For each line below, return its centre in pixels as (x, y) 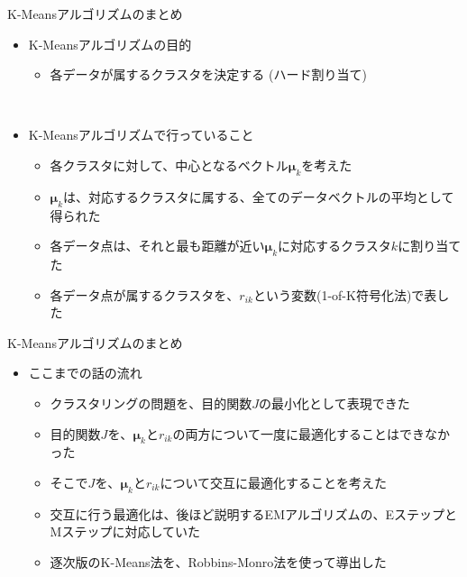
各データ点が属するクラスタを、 (145, 294)
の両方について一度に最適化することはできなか (311, 433)
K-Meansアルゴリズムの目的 (110, 44)
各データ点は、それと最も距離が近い (157, 246)
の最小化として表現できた (334, 403)
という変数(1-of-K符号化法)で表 (345, 294)
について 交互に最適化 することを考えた (274, 482)
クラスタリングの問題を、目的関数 (151, 403)
